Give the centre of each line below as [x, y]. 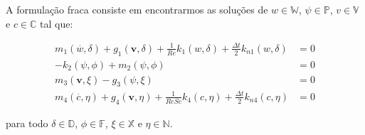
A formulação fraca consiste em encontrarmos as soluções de [137, 9]
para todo [27, 123]
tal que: [57, 23]
